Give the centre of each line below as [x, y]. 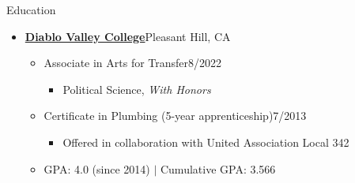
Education [31, 9]
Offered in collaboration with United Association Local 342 [206, 142]
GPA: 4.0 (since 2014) [97, 168]
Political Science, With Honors [137, 89]
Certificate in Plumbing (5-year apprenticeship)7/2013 [175, 116]
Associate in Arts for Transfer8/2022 [133, 63]
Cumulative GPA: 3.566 [218, 168]
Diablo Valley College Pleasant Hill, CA [128, 36]
